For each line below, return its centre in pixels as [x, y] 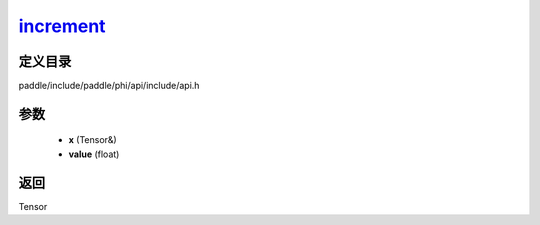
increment [62, 26]
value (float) [94, 154]
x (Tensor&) [92, 140]
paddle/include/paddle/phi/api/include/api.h [109, 86]
